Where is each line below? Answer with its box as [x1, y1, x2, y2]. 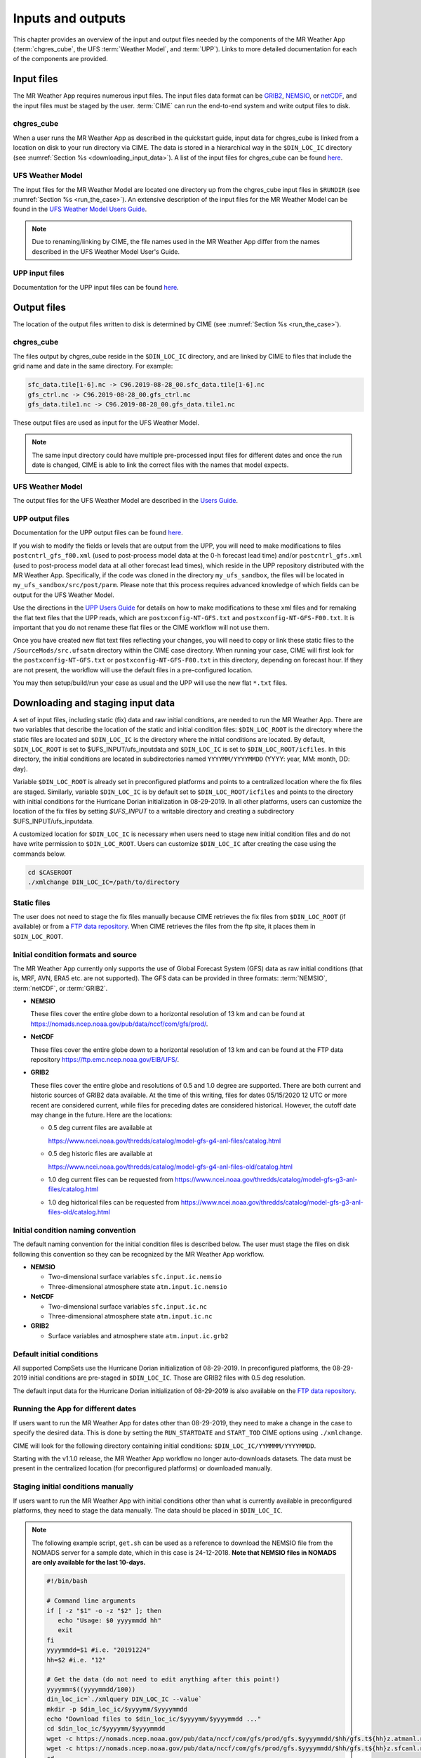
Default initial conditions [13, 1349, 98, 1359]
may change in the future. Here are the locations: [30, 1110, 173, 1119]
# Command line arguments [46, 1597, 136, 1605]
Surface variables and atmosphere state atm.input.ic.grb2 [48, 1331, 229, 1340]
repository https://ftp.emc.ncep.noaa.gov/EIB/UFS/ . [30, 1056, 179, 1064]
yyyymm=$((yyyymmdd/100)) [46, 1685, 136, 1693]
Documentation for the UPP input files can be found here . [13, 283, 179, 291]
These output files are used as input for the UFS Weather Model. [13, 418, 200, 427]
